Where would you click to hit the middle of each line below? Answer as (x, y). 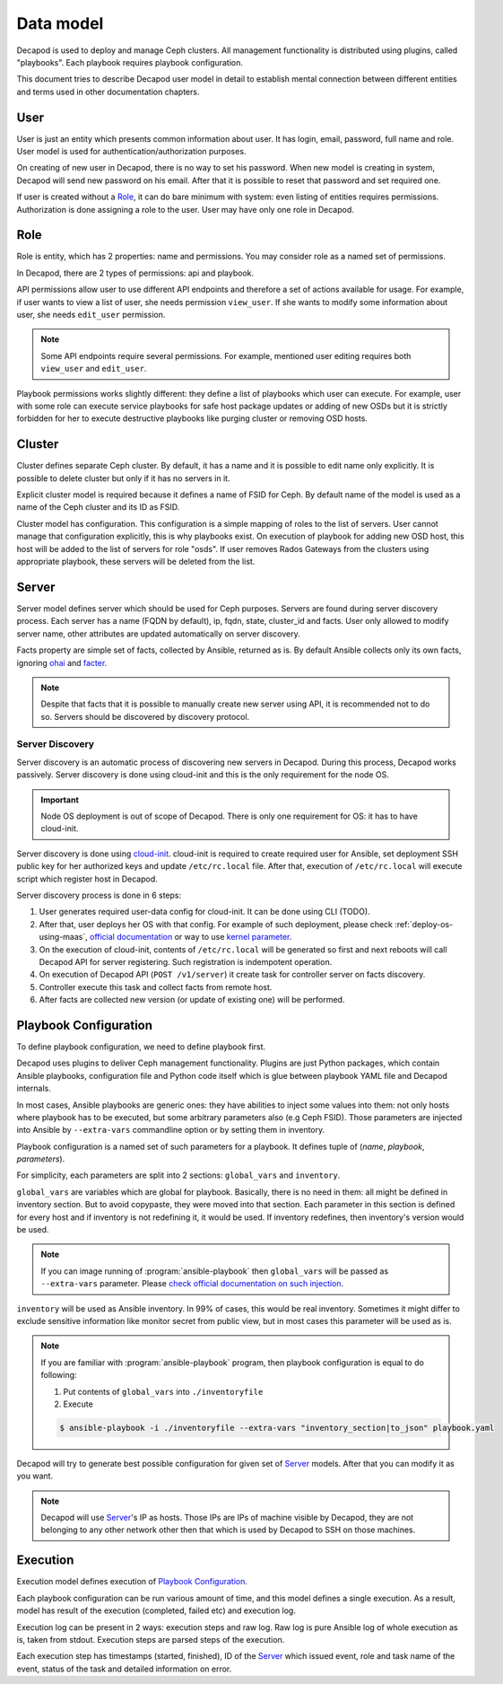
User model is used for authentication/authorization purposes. (131, 152)
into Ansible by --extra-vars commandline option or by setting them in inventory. (171, 1130)
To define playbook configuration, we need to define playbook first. (141, 1047)
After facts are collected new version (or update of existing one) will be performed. (192, 1000)
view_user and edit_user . (94, 369)
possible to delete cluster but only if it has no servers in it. (123, 478)
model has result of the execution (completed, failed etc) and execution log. (156, 1610)
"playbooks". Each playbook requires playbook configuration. (130, 62)
